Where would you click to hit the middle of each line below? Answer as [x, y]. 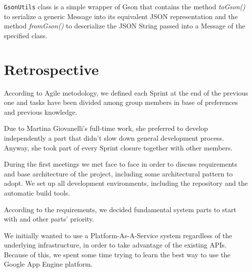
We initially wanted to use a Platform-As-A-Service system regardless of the [118, 235]
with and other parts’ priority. [49, 219]
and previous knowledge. [41, 111]
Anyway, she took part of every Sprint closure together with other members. [118, 147]
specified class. [26, 35]
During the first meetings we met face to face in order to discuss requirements [121, 164]
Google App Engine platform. [48, 264]
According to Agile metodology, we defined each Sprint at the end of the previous [126, 92]
